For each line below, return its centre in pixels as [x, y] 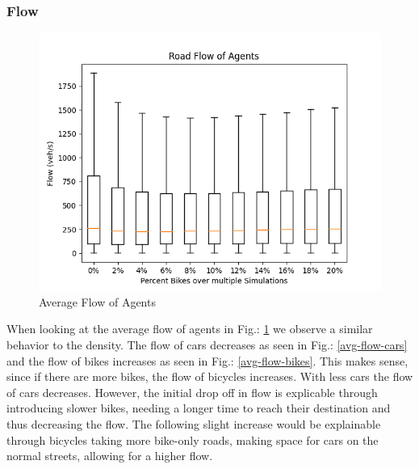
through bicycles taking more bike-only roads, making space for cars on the [193, 439]
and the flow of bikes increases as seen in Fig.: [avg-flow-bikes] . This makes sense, [207, 360]
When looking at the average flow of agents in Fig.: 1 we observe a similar [190, 329]
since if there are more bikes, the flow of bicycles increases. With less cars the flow [210, 376]
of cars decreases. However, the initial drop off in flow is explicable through [192, 392]
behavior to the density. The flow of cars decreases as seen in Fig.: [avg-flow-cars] [207, 344]
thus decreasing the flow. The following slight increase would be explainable [194, 423]
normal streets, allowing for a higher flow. [110, 456]
